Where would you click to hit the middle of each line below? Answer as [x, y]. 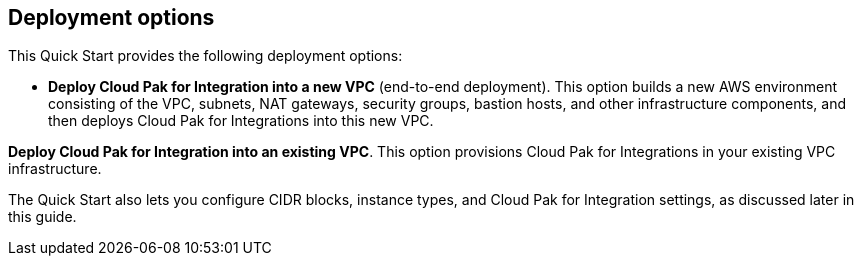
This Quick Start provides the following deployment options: [205, 56]
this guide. [42, 217]
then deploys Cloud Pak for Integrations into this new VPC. [241, 121]
